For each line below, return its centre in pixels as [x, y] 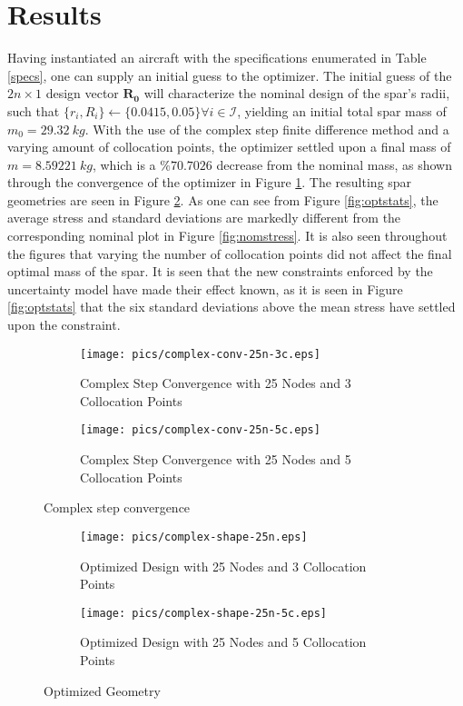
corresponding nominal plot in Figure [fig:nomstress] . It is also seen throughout [227, 236]
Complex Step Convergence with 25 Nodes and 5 [216, 459]
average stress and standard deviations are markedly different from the [204, 218]
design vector [82, 93]
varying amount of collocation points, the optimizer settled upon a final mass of [229, 147]
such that [34, 110]
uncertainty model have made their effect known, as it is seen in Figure [205, 288]
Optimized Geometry [102, 690]
